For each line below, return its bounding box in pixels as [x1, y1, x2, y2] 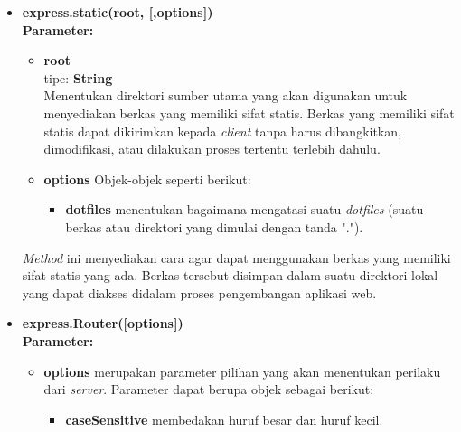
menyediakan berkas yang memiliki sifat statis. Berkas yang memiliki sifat [43, 103, 455, 122]
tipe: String [43, 68, 113, 87]
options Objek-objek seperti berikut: [43, 169, 251, 188]
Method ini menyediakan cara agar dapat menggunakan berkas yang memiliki [22, 248, 451, 267]
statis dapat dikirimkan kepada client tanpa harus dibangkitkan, [43, 121, 401, 140]
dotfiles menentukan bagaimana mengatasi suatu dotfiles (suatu [65, 200, 424, 219]
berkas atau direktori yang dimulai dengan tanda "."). [65, 217, 363, 236]
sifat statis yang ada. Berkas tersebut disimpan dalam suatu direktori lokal [22, 266, 438, 285]
